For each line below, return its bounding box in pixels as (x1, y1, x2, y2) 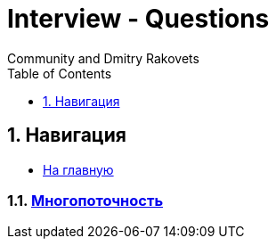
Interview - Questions (7, 4, 270, 34)
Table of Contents (7, 65, 112, 81)
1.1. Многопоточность (7, 191, 164, 209)
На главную (43, 161, 114, 177)
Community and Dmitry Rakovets (7, 50, 199, 66)
